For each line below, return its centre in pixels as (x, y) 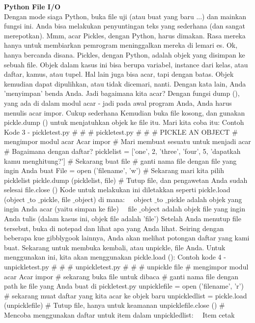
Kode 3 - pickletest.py (37, 132)
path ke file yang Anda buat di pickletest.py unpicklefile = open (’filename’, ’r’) (124, 286)
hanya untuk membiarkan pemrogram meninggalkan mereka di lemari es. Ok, (121, 45)
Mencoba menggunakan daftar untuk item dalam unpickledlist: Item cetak (119, 315)
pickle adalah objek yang (205, 199)
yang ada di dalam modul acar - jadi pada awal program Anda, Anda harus (118, 103)
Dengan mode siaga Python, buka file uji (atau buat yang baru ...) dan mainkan (125, 16)
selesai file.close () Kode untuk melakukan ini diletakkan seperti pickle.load (117, 190)
